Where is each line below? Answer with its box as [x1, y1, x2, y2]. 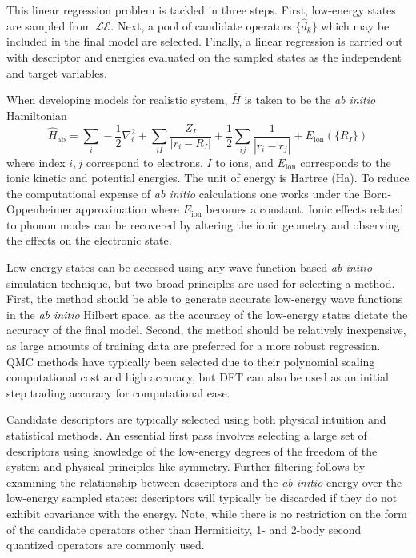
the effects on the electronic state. [6, 232, 172, 249]
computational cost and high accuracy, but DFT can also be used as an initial [6, 369, 389, 385]
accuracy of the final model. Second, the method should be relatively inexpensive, [6, 321, 406, 338]
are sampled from [6, 17, 92, 34]
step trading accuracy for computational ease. [6, 384, 230, 401]
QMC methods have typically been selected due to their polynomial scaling [6, 353, 375, 369]
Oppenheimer [6, 201, 73, 217]
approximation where [75, 201, 179, 217]
